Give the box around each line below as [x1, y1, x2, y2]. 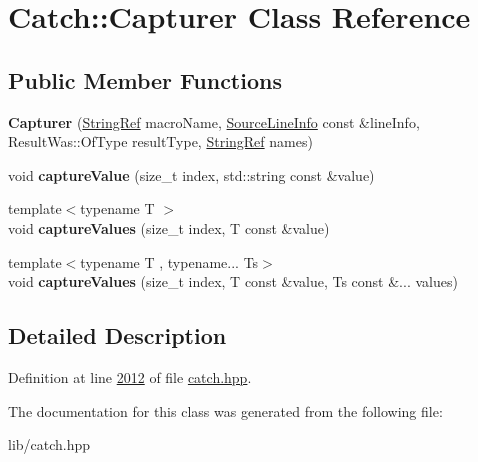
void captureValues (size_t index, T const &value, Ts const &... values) [8, 271, 458, 292]
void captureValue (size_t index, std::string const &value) [8, 164, 375, 185]
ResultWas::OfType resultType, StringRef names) [8, 131, 313, 152]
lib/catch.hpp [8, 434, 91, 455]
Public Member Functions [8, 64, 282, 95]
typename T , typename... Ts [80, 251, 259, 272]
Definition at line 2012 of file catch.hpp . [8, 366, 252, 387]
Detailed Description [8, 320, 227, 351]
